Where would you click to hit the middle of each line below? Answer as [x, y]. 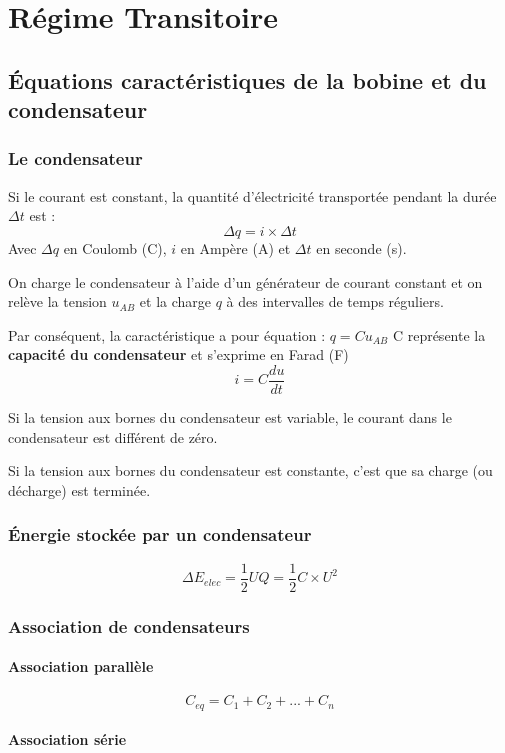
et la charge [175, 301]
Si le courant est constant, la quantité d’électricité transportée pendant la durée [252, 195]
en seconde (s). [361, 247]
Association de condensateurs [129, 625]
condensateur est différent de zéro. [113, 436]
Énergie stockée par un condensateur [160, 534]
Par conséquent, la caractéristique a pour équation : [167, 334]
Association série [67, 739]
